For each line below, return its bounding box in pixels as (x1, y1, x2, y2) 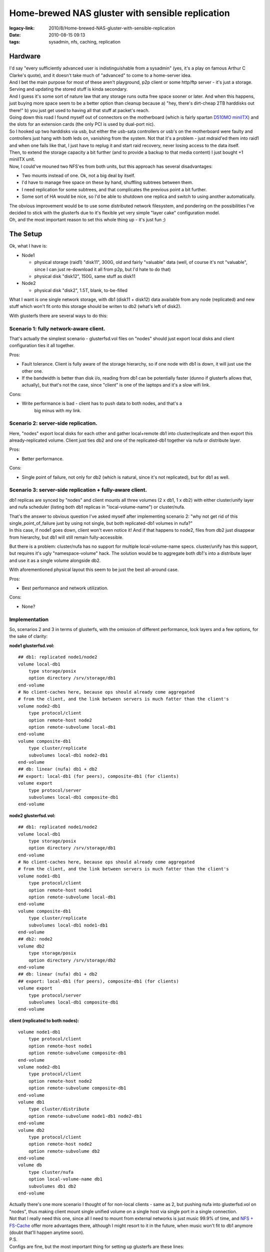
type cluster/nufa (28, 1169, 74, 1175)
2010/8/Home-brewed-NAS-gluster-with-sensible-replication (48, 25, 175, 31)
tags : (9, 39, 20, 45)
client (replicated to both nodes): (9, 1017, 79, 1024)
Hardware (9, 52, 41, 61)
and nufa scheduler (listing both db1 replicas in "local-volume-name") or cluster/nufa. (9, 504, 185, 510)
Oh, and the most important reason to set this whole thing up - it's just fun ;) (9, 217, 166, 223)
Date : (9, 32, 21, 38)
